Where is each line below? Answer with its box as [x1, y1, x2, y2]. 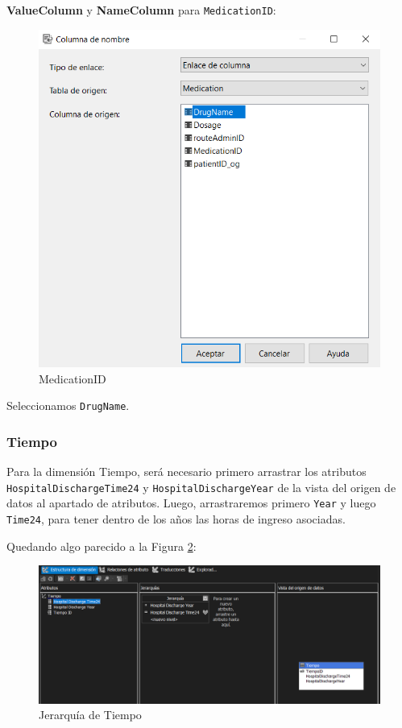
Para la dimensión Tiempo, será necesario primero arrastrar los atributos [6, 463, 367, 480]
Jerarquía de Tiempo [39, 706, 142, 723]
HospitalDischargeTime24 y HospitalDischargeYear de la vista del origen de [6, 478, 396, 495]
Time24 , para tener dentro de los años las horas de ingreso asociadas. [6, 510, 346, 527]
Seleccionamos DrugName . [6, 397, 130, 414]
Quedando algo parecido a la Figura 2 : [6, 537, 197, 554]
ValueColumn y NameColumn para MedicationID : [6, 2, 276, 18]
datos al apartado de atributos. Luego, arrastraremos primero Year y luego [6, 494, 376, 511]
